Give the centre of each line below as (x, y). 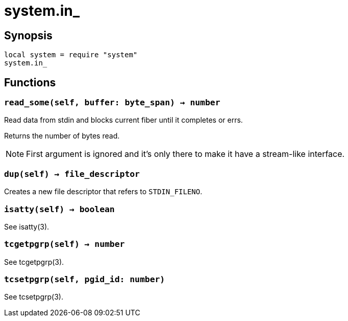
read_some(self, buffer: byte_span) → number (112, 103)
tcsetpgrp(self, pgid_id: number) (85, 280)
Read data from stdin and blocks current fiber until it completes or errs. (123, 120)
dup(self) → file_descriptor (72, 174)
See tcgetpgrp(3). (34, 262)
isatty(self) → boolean (59, 209)
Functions (30, 82)
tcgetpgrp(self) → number (65, 244)
